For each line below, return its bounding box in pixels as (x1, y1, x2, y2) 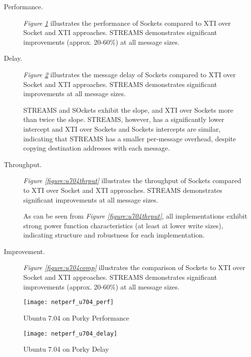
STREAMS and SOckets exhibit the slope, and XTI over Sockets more (23, 104, 234, 115)
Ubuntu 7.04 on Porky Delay (23, 344, 109, 354)
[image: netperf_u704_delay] (23, 330, 117, 337)
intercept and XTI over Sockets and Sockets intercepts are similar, (23, 123, 221, 134)
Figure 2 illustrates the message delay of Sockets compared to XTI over (23, 69, 236, 79)
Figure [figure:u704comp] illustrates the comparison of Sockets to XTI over (23, 262, 245, 272)
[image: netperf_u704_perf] (23, 299, 114, 306)
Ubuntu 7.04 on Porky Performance (23, 312, 129, 323)
